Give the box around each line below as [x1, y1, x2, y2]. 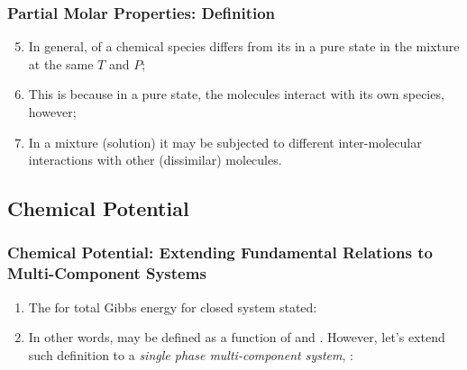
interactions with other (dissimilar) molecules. [28, 150, 282, 169]
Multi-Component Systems [7, 262, 206, 284]
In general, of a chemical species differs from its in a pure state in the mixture [28, 37, 460, 56]
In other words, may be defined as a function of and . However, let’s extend [28, 328, 445, 347]
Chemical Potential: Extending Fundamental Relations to [7, 241, 433, 264]
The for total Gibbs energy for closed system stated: [28, 297, 317, 316]
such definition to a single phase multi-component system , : [28, 345, 353, 364]
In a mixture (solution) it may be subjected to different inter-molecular [28, 132, 422, 151]
